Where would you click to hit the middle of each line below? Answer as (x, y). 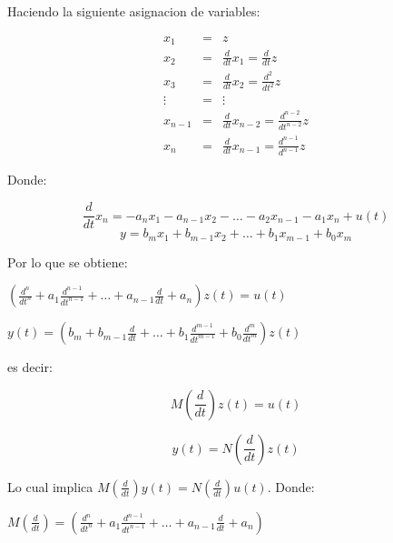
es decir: (30, 367)
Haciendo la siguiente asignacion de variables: (134, 11)
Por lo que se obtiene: (68, 261)
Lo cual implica (50, 486)
